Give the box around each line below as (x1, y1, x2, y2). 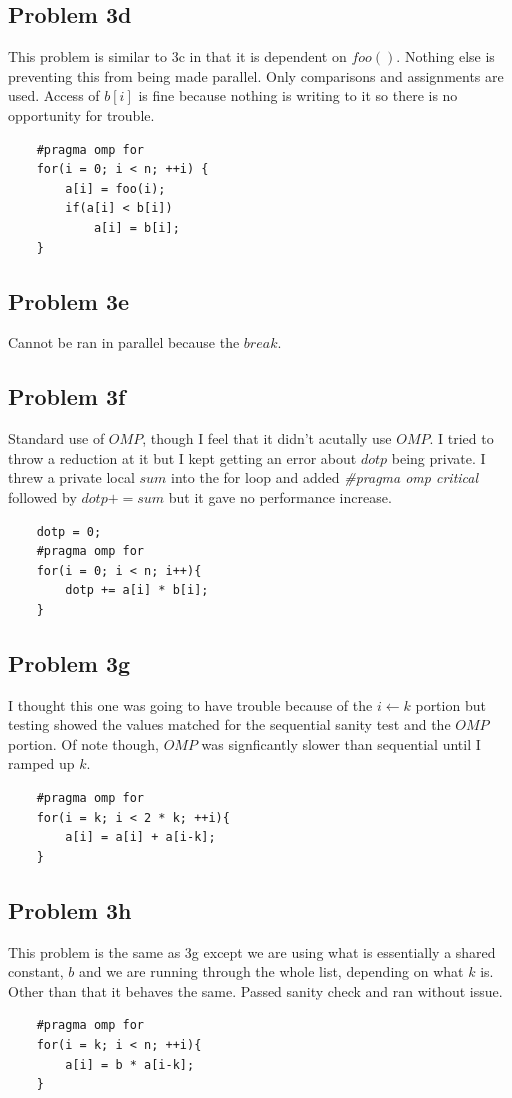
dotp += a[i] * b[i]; (65, 583, 209, 598)
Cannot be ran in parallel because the (8, 332, 240, 353)
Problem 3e (8, 285, 130, 316)
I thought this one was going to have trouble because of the (8, 694, 373, 715)
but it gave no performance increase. (168, 486, 392, 507)
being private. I (391, 447, 486, 468)
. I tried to (429, 428, 494, 449)
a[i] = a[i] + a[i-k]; (65, 830, 216, 845)
